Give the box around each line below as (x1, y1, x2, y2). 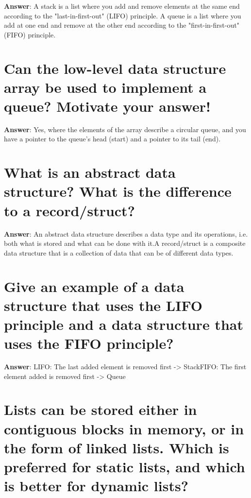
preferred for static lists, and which (4, 456, 245, 476)
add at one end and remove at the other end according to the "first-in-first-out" (4, 20, 239, 30)
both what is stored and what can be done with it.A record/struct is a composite (4, 238, 246, 248)
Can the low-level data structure (4, 58, 226, 78)
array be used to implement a (4, 77, 207, 97)
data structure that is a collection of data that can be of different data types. (4, 247, 234, 258)
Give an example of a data (4, 276, 184, 296)
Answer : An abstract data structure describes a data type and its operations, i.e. (4, 228, 248, 239)
